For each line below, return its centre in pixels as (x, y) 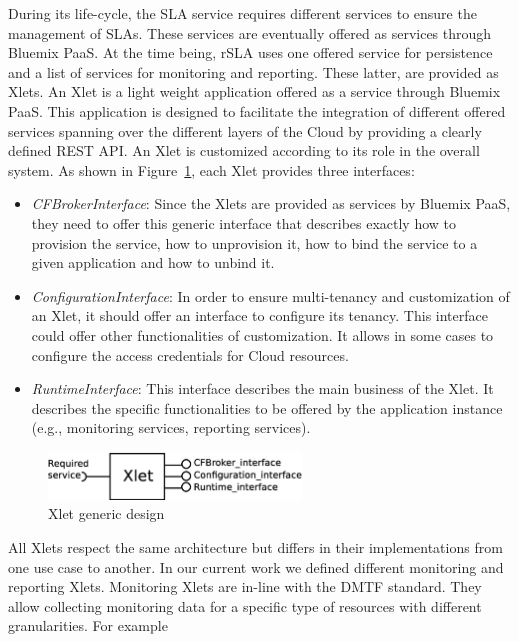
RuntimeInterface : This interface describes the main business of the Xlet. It (262, 388)
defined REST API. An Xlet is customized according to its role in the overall (244, 150)
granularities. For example (88, 625)
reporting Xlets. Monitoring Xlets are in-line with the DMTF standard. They (245, 586)
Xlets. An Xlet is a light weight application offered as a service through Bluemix (254, 91)
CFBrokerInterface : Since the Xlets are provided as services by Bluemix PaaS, (271, 203)
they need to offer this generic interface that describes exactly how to (244, 222)
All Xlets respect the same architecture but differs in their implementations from (255, 547)
